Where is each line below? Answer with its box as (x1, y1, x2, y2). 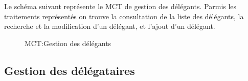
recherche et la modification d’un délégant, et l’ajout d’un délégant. (4, 21, 215, 31)
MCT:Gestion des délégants (25, 37, 111, 48)
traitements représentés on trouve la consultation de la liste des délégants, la (4, 11, 244, 21)
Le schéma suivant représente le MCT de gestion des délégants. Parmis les (4, 1, 237, 11)
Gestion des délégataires (4, 62, 135, 78)
